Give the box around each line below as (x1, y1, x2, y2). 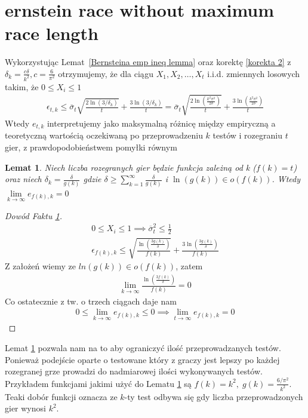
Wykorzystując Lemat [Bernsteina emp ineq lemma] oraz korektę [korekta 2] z (5, 56, 291, 68)
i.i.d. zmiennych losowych (207, 67, 300, 79)
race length (5, 21, 98, 45)
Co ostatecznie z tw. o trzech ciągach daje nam (5, 294, 177, 307)
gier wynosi (5, 402, 46, 414)
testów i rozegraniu (212, 129, 282, 142)
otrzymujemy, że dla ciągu (58, 67, 154, 79)
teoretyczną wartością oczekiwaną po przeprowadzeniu (5, 129, 203, 142)
